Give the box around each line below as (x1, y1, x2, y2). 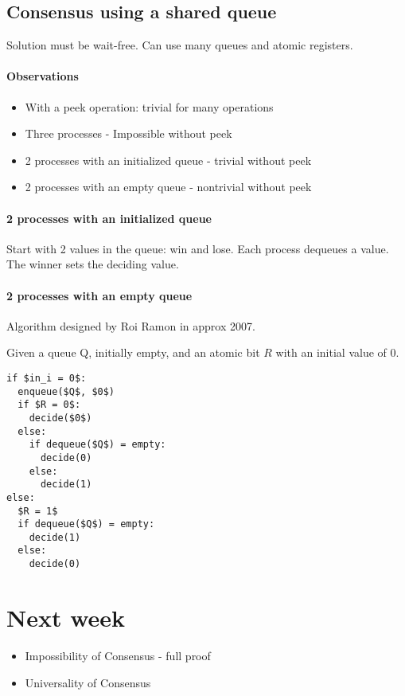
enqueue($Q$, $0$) (18, 385, 115, 397)
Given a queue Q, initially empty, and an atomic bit (6, 344, 260, 361)
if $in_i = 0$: (6, 372, 87, 384)
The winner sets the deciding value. (6, 256, 179, 272)
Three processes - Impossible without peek (25, 125, 232, 142)
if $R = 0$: (18, 399, 81, 411)
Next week (6, 600, 126, 633)
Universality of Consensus (25, 674, 151, 690)
